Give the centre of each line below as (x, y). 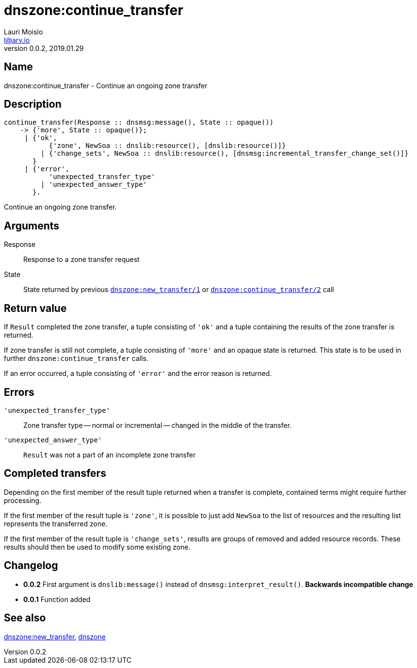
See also (25, 618)
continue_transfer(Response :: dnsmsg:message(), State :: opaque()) (139, 122)
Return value (35, 308)
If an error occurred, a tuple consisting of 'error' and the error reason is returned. (138, 374)
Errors (19, 392)
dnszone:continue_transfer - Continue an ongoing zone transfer (106, 85)
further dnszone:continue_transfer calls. (76, 358)
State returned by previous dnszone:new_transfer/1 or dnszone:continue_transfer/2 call (179, 290)
